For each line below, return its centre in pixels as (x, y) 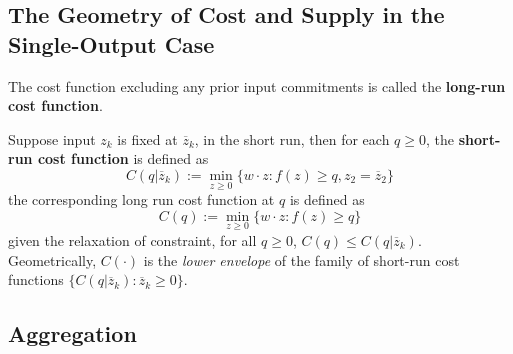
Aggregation (72, 333)
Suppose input (52, 138)
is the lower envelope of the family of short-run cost (301, 259)
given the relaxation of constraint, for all (132, 240)
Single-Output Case (111, 43)
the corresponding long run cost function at (141, 199)
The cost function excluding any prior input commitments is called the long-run (257, 85)
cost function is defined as (123, 158)
